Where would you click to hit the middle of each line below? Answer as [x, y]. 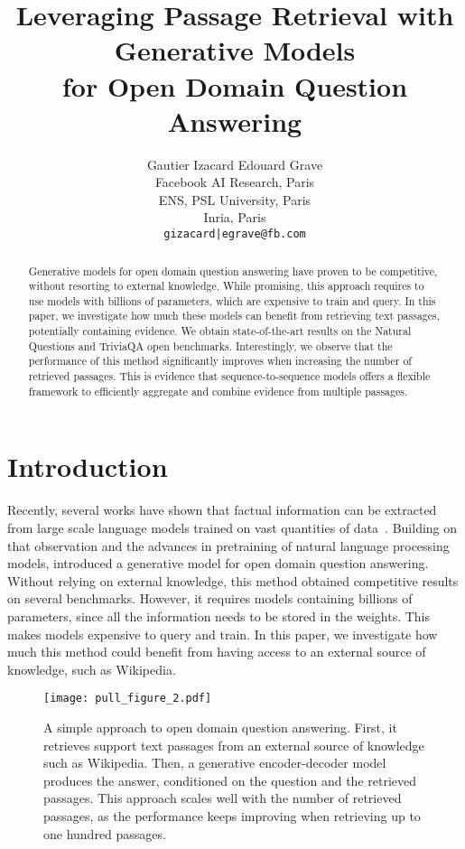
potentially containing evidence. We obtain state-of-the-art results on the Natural [220, 331]
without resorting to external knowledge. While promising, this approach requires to [226, 286]
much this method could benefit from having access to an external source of [217, 652]
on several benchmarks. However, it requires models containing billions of [210, 598]
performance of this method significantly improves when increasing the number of [220, 361]
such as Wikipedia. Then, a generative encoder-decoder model [215, 763]
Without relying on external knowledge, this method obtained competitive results [233, 580]
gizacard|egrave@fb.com [235, 234]
